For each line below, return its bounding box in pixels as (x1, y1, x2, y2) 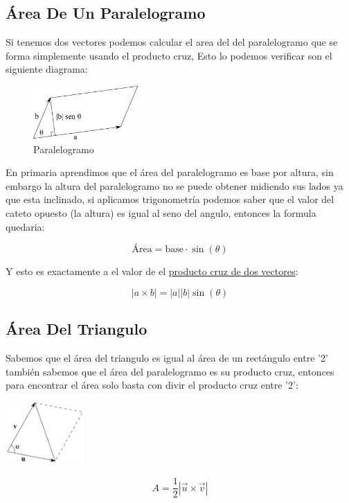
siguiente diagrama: (6, 62, 88, 76)
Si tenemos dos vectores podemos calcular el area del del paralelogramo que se (6, 35, 338, 49)
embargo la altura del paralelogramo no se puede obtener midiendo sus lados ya (6, 178, 343, 193)
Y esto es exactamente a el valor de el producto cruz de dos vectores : (6, 264, 298, 279)
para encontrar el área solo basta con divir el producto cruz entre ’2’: (6, 378, 298, 392)
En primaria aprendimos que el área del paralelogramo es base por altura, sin (6, 165, 334, 179)
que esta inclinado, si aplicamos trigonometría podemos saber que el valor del (6, 192, 334, 206)
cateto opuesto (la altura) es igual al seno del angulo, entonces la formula (6, 206, 316, 220)
